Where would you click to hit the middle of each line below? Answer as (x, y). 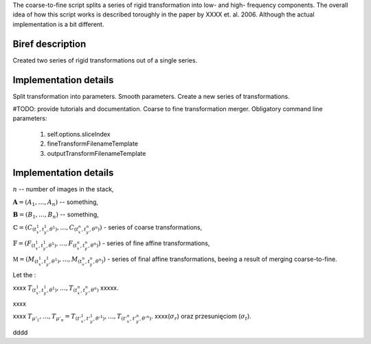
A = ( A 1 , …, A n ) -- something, (56, 203)
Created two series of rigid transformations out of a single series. (105, 60)
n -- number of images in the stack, (63, 190)
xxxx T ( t (25, 288)
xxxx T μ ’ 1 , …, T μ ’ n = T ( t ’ (47, 318)
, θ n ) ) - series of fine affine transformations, (149, 244)
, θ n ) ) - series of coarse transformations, (146, 228)
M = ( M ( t (26, 260)
